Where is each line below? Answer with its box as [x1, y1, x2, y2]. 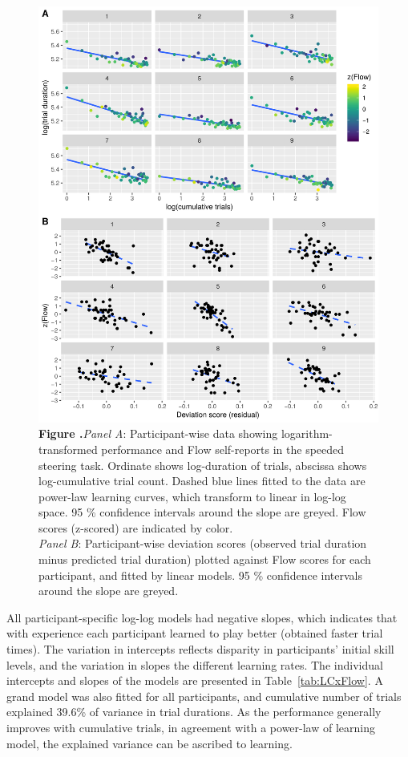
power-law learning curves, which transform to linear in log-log [38, 488, 346, 504]
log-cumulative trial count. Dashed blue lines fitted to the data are [38, 472, 366, 489]
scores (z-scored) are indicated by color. [38, 519, 233, 536]
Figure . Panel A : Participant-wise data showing [38, 425, 278, 442]
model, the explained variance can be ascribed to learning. [6, 735, 293, 751]
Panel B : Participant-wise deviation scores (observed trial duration [38, 535, 367, 552]
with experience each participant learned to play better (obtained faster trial [6, 625, 383, 642]
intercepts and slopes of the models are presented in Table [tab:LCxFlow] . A [6, 672, 383, 689]
